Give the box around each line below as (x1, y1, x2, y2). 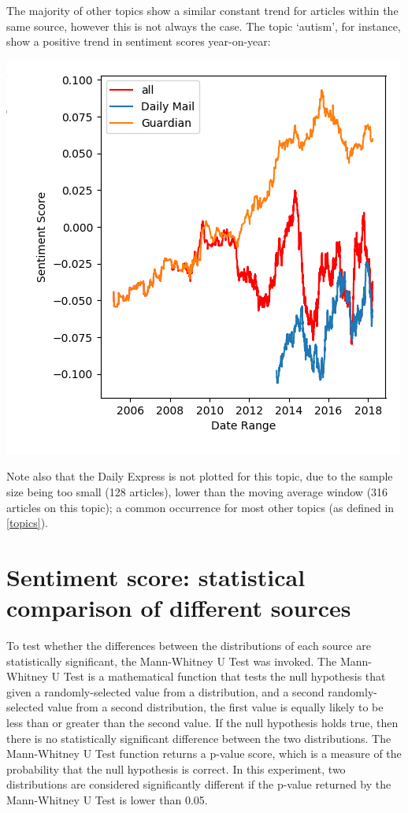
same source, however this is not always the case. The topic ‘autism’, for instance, (6, 17, 401, 34)
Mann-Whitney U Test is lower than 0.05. (6, 792, 208, 807)
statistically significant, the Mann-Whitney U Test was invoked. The (6, 652, 337, 669)
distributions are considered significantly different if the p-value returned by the (6, 776, 391, 793)
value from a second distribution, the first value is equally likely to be (47, 699, 384, 715)
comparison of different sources (6, 592, 351, 624)
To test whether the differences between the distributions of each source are (6, 637, 371, 654)
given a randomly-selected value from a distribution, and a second (6, 683, 325, 700)
